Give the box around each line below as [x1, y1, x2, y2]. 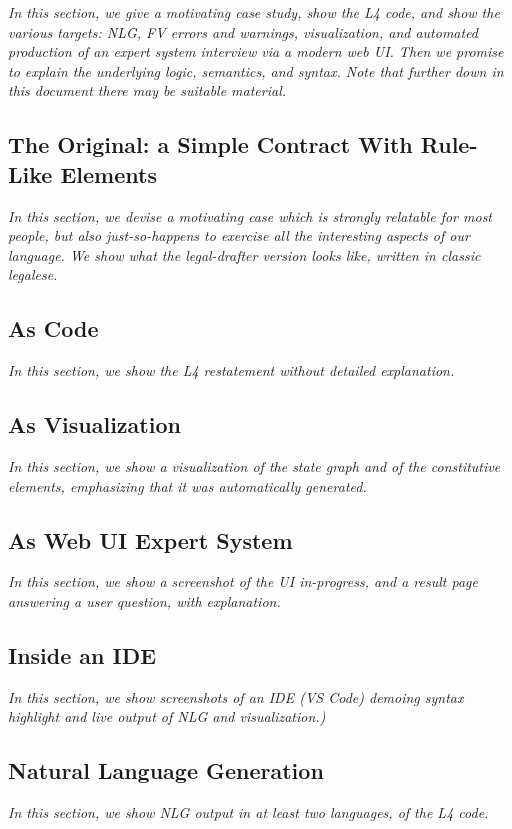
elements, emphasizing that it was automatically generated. [8, 475, 367, 496]
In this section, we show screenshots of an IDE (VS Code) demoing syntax [8, 686, 464, 707]
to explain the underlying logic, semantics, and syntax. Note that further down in [8, 60, 504, 81]
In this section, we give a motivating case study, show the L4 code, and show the [8, 2, 500, 22]
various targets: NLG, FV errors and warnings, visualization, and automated [8, 21, 479, 42]
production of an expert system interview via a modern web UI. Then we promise [8, 41, 504, 62]
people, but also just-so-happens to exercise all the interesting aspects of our [8, 225, 470, 246]
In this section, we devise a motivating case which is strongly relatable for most [8, 205, 493, 226]
